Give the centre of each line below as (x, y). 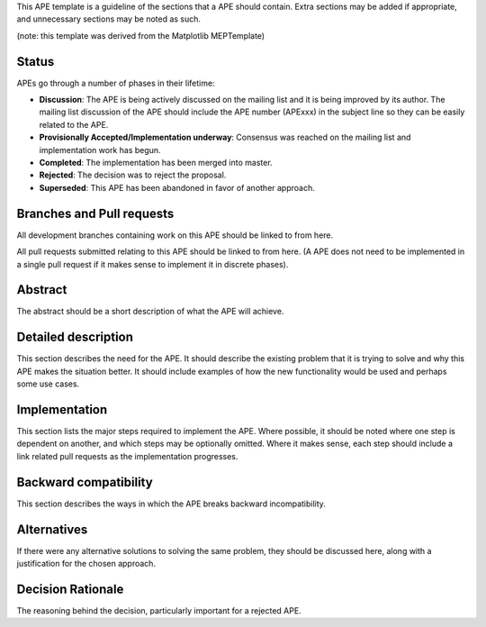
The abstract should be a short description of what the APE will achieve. (150, 312)
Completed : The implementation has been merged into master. (156, 163)
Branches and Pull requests (95, 213)
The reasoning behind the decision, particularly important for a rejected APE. (159, 610)
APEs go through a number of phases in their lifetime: (116, 83)
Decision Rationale (70, 589)
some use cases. (48, 384)
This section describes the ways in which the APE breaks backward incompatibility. (171, 504)
